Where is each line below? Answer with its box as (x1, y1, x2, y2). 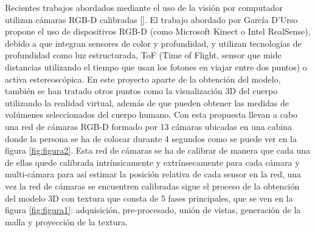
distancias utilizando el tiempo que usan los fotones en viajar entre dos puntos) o (5, 60, 307, 73)
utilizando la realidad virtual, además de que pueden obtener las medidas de (5, 96, 289, 109)
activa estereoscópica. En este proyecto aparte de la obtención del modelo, (5, 72, 281, 85)
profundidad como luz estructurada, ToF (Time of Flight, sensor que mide (5, 49, 282, 61)
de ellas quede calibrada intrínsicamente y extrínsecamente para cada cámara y (5, 155, 300, 168)
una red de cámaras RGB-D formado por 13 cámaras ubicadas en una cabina (5, 120, 292, 132)
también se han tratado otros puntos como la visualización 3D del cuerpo (5, 84, 278, 97)
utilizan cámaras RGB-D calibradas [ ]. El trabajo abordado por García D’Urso (5, 13, 298, 26)
